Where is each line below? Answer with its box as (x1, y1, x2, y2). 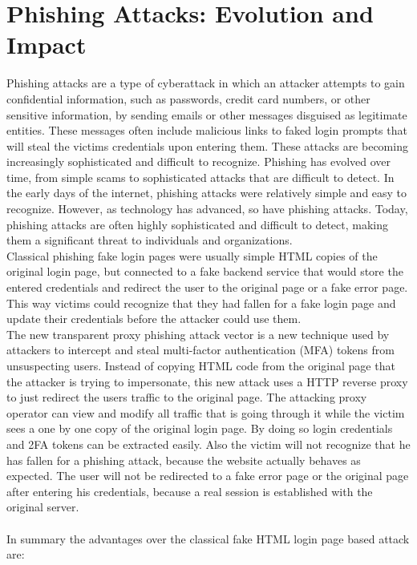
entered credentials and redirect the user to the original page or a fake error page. (6, 279, 408, 296)
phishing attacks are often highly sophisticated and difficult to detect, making (6, 216, 388, 232)
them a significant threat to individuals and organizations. (6, 232, 293, 248)
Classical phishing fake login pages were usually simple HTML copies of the (6, 247, 378, 264)
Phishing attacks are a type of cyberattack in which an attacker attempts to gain (6, 75, 405, 91)
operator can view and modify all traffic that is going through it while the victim (6, 404, 405, 421)
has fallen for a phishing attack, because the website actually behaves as (6, 451, 361, 468)
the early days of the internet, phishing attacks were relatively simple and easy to (6, 184, 407, 201)
